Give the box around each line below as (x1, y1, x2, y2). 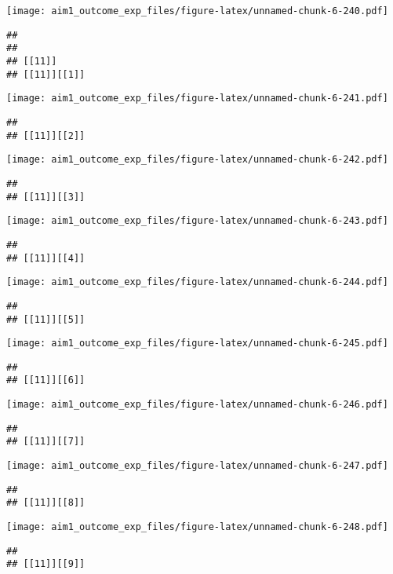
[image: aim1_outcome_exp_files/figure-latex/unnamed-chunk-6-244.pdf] (6, 276, 388, 288)
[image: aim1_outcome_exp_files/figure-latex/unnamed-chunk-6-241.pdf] (6, 93, 388, 104)
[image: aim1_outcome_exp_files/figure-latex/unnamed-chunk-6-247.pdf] (6, 460, 388, 472)
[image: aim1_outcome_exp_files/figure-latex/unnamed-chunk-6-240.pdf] (6, 5, 388, 16)
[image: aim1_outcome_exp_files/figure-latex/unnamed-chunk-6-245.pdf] (6, 338, 388, 349)
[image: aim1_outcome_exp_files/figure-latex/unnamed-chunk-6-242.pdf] (6, 154, 388, 166)
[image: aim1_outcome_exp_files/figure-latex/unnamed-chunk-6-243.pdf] (6, 215, 388, 227)
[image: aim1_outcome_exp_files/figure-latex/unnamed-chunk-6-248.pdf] (6, 521, 388, 533)
